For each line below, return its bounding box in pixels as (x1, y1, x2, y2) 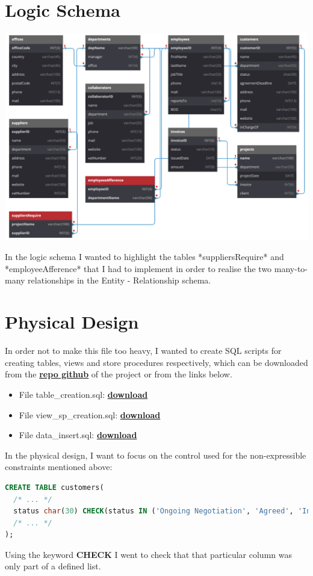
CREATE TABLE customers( (5, 483, 104, 492)
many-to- (274, 262, 308, 274)
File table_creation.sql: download (19, 388, 148, 400)
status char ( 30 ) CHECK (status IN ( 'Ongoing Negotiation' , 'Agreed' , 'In (13, 507, 311, 516)
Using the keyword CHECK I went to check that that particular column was (5, 548, 292, 560)
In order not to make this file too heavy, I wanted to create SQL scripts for (5, 344, 282, 357)
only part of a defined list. (5, 560, 101, 572)
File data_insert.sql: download (19, 429, 137, 441)
